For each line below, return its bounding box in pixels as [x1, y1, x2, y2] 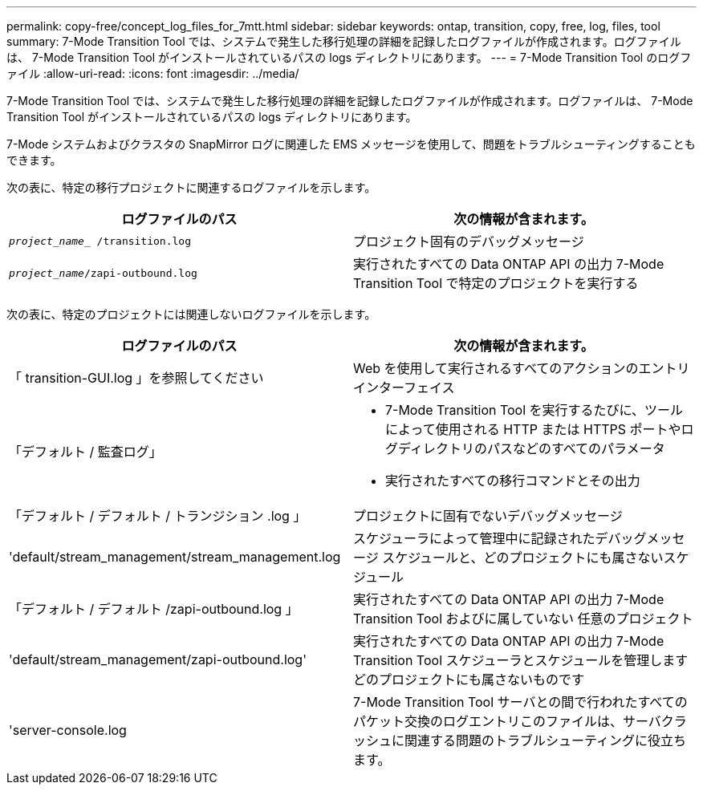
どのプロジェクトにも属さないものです [353, 671, 585, 688]
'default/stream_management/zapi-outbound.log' [9, 651, 307, 667]
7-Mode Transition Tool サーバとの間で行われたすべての [353, 694, 688, 710]
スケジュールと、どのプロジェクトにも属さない [382, 550, 664, 566]
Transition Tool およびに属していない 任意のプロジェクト [353, 610, 693, 627]
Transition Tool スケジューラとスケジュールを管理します [353, 652, 689, 668]
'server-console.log [9, 722, 127, 738]
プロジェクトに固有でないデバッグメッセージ [353, 508, 623, 524]
